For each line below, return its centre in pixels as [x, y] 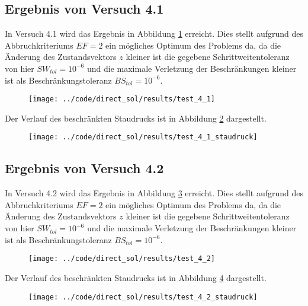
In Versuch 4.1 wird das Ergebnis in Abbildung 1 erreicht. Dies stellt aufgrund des [154, 34]
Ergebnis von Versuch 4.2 [84, 168]
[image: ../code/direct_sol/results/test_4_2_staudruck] [143, 297]
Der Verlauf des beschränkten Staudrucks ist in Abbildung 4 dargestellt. [136, 277]
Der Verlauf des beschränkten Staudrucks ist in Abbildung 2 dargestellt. [136, 118]
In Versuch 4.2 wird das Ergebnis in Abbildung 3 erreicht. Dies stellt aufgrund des [154, 193]
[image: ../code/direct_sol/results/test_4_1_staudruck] [143, 137]
